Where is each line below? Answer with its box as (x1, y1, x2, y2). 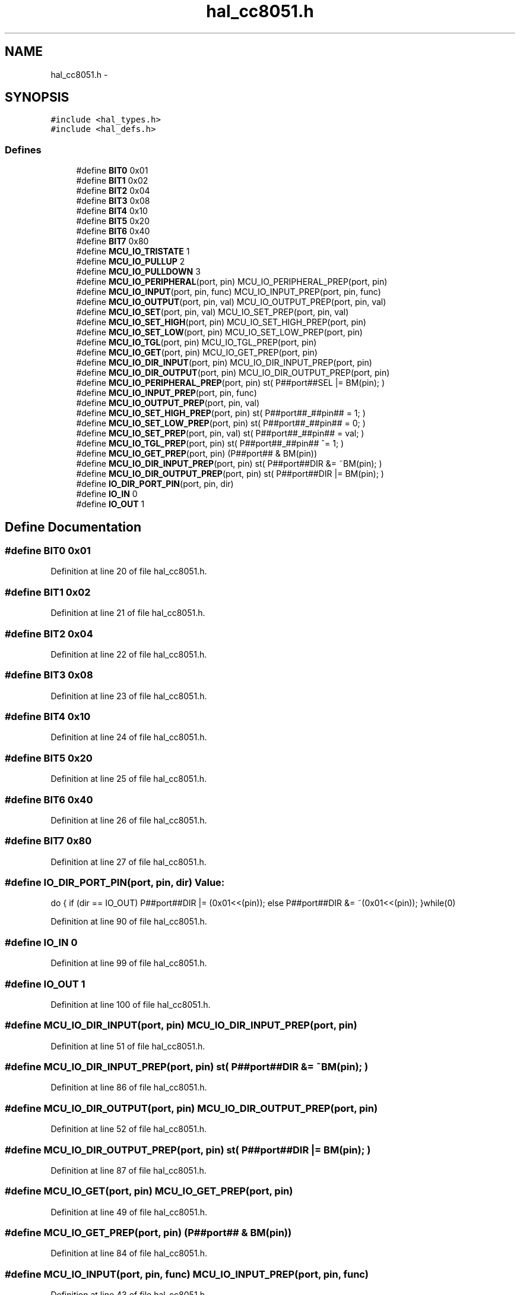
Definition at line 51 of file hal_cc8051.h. (50, 1041, 205, 1051)
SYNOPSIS (5, 90, 69, 105)
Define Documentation (5, 519, 141, 535)
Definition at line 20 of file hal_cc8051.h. (50, 566, 207, 577)
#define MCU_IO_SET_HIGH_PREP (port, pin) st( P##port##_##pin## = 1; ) (76, 408, 366, 419)
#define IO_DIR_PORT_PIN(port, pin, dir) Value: (5, 876, 225, 889)
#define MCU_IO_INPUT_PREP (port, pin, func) (76, 388, 257, 398)
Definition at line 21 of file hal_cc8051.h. (50, 608, 205, 618)
